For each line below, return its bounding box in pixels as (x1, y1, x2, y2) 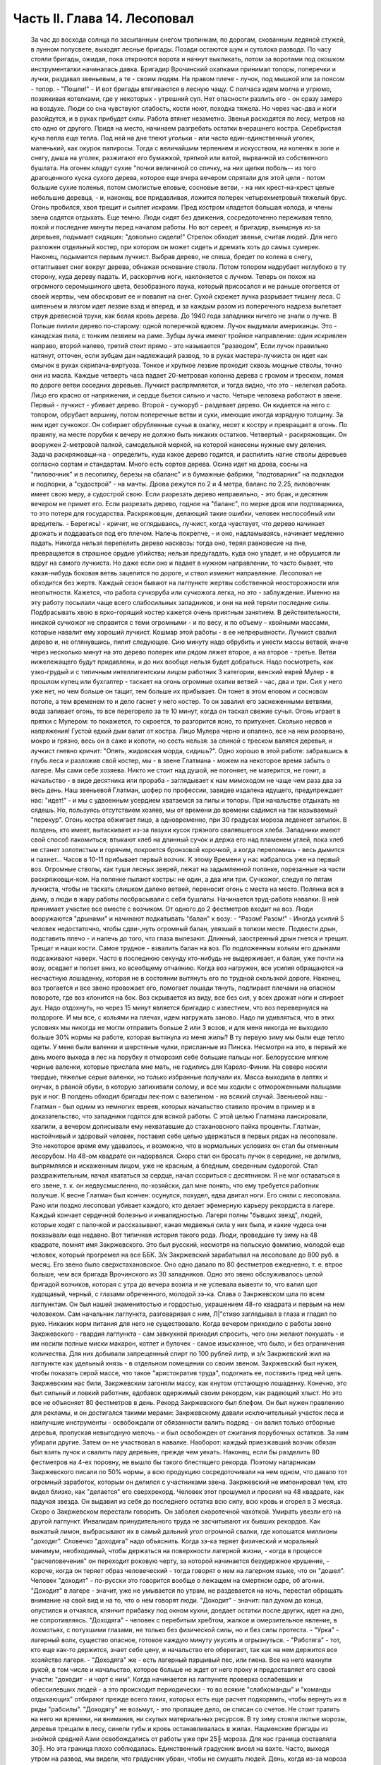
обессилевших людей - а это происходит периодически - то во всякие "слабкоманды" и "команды (30, 1685, 332, 1694)
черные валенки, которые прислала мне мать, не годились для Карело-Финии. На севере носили (30, 1063, 327, 1071)
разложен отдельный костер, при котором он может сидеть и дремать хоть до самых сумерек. (30, 242, 321, 251)
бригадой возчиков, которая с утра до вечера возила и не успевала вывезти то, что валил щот (30, 1280, 318, 1288)
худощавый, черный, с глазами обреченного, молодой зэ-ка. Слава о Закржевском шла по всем (30, 1290, 325, 1298)
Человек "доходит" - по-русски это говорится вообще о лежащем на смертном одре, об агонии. (30, 1576, 325, 1585)
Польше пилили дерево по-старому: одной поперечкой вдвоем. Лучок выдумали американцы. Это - (30, 321, 337, 330)
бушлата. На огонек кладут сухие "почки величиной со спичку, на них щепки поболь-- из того (30, 163, 317, 172)
